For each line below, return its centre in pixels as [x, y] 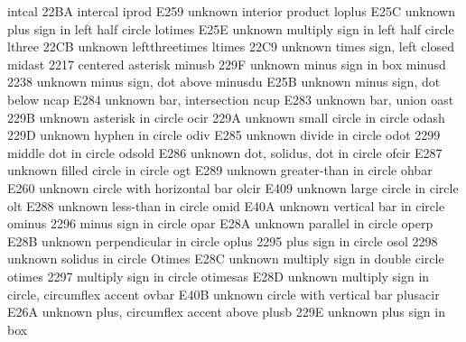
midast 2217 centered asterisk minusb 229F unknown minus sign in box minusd [227, 64]
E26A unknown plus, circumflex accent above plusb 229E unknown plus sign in [226, 312]
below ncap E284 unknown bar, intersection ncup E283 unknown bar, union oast [231, 99]
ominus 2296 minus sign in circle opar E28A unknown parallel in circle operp [220, 223]
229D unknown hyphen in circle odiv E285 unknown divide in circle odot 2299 [224, 135]
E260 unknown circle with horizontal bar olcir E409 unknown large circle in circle [233, 187]
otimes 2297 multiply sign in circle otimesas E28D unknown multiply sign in [219, 276]
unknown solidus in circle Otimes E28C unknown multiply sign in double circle [226, 259]
